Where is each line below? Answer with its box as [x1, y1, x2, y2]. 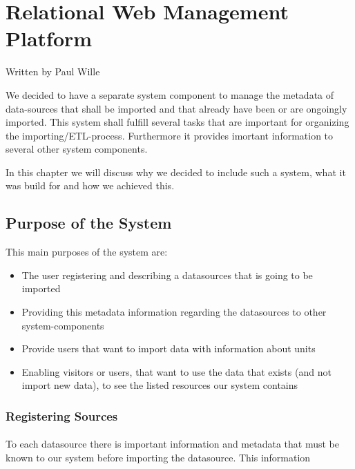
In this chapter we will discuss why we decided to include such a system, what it [6, 164, 346, 179]
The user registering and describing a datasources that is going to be [21, 267, 313, 282]
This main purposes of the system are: [6, 245, 168, 259]
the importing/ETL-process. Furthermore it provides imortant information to [6, 128, 334, 142]
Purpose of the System [6, 212, 172, 233]
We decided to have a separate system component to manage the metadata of [6, 87, 334, 102]
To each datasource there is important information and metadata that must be [6, 437, 339, 451]
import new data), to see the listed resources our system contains [21, 378, 298, 392]
